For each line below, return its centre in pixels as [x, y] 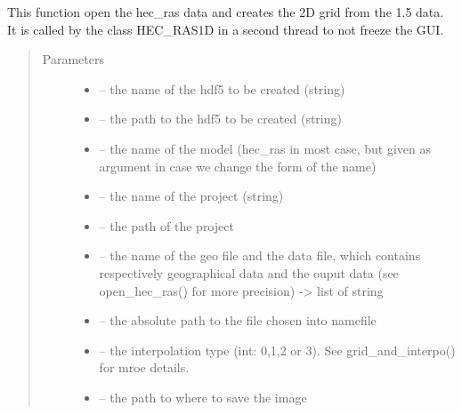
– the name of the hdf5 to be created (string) [222, 88]
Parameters [73, 59]
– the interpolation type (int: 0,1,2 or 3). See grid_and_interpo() [277, 350]
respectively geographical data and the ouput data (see [249, 272]
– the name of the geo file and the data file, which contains [260, 255]
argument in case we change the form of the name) [238, 166]
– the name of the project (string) [191, 196]
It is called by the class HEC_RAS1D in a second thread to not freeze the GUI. [226, 29]
